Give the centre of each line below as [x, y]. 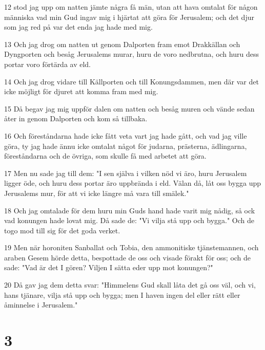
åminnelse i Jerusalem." [41, 305]
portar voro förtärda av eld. [48, 64]
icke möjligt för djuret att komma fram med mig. [81, 91]
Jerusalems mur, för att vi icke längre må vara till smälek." [97, 193]
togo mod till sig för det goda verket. [62, 230]
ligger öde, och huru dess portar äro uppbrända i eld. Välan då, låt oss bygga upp [133, 183]
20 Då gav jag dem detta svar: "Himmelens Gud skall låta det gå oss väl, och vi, [130, 285]
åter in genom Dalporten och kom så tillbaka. [76, 118]
